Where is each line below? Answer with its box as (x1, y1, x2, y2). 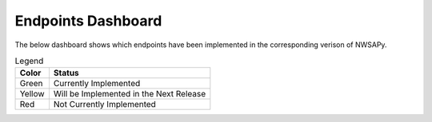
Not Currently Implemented (53, 99, 156, 110)
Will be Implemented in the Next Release (53, 89, 206, 100)
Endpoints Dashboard (14, 12, 162, 30)
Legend (14, 56, 44, 67)
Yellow (19, 89, 45, 100)
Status (53, 68, 79, 79)
